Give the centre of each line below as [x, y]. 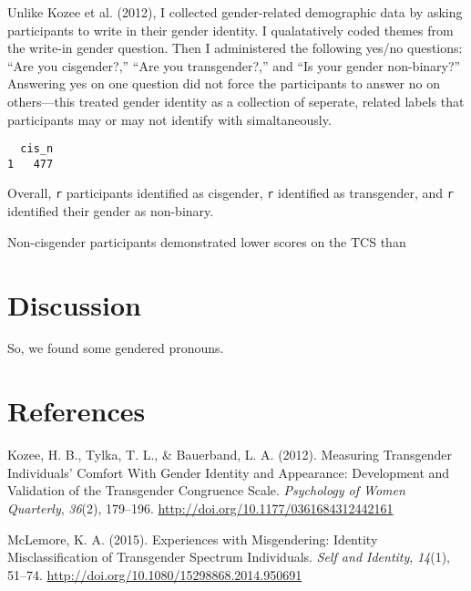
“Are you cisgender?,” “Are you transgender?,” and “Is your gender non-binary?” [234, 65]
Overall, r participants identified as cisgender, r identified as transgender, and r [230, 193]
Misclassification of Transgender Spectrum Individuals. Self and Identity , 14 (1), [229, 557]
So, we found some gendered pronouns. [116, 348]
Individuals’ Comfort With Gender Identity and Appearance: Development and [229, 472]
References [77, 411]
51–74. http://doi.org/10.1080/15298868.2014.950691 [155, 574]
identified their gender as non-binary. [111, 211]
